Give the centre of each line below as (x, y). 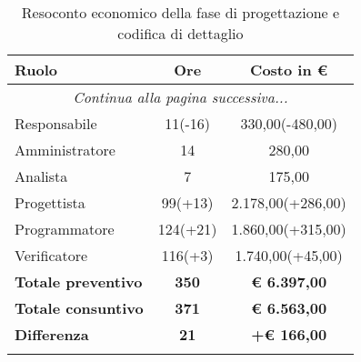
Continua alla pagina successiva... (180, 97)
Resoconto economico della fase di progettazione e (180, 12)
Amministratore (65, 150)
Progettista (50, 202)
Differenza (52, 334)
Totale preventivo (79, 282)
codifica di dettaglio (180, 33)
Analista (41, 176)
